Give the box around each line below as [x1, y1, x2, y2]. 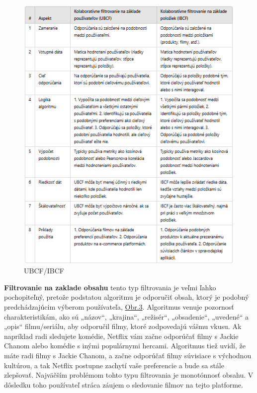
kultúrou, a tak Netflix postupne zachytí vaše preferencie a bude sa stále [4, 360, 224, 370]
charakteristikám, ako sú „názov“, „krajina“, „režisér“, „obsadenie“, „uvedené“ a [4, 311, 249, 322]
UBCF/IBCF [24, 265, 64, 276]
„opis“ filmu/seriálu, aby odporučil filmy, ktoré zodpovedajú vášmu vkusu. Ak [4, 321, 242, 331]
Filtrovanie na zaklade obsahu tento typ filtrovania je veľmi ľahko [4, 282, 216, 292]
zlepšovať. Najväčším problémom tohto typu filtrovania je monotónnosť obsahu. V [4, 370, 254, 380]
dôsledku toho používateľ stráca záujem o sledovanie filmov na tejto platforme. [4, 379, 243, 390]
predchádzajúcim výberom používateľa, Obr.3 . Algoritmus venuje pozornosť [4, 302, 234, 312]
